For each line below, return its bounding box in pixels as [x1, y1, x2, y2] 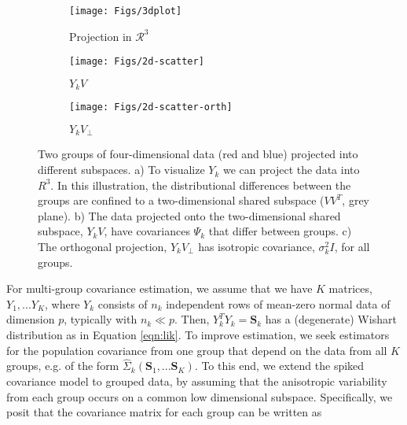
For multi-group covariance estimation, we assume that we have [6, 280, 313, 297]
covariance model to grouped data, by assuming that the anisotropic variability [6, 373, 387, 389]
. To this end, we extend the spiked [194, 357, 365, 374]
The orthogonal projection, [38, 238, 167, 255]
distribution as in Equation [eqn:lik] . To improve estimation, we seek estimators [6, 327, 390, 342]
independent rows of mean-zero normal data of [166, 295, 390, 312]
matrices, [328, 280, 372, 297]
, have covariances [104, 223, 190, 239]
